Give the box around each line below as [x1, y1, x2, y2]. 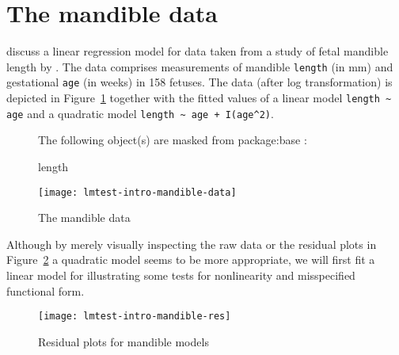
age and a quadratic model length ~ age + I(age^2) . [6, 105, 274, 121]
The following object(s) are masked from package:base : [38, 132, 307, 148]
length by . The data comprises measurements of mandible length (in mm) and [6, 58, 393, 74]
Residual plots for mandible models [38, 333, 209, 349]
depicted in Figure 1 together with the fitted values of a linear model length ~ [6, 90, 392, 106]
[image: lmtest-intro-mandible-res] [38, 311, 231, 323]
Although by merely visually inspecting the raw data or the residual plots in [6, 235, 377, 252]
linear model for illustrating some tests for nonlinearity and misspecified [6, 266, 355, 283]
